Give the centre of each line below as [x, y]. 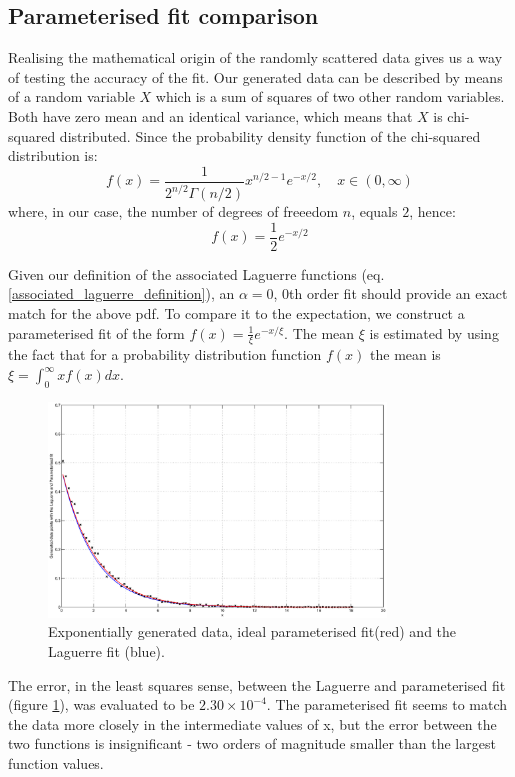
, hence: [432, 211]
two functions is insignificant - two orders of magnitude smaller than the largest [252, 743]
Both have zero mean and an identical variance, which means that [210, 115]
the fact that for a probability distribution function [165, 354]
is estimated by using [434, 332]
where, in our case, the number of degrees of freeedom [173, 211]
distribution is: [53, 155]
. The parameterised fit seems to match [387, 704]
